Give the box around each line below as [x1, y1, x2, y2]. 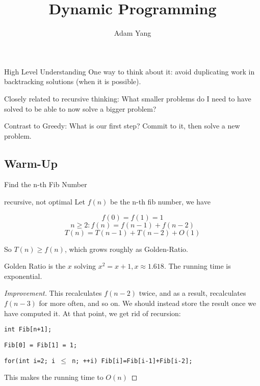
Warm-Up [4, 155, 58, 171]
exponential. [4, 270, 42, 281]
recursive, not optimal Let [4, 196, 86, 207]
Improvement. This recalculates [4, 288, 102, 298]
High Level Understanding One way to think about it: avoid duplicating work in [4, 66, 255, 76]
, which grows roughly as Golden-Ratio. [64, 243, 188, 254]
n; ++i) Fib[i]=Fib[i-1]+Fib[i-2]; [72, 357, 193, 365]
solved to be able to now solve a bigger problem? [4, 103, 157, 114]
